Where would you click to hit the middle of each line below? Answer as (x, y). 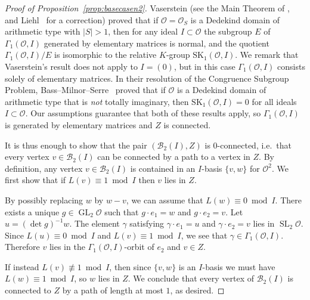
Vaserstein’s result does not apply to (71, 66)
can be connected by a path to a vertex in (174, 157)
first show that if (35, 180)
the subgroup (228, 31)
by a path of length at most (113, 290)
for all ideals (274, 101)
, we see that (204, 235)
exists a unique (32, 211)
